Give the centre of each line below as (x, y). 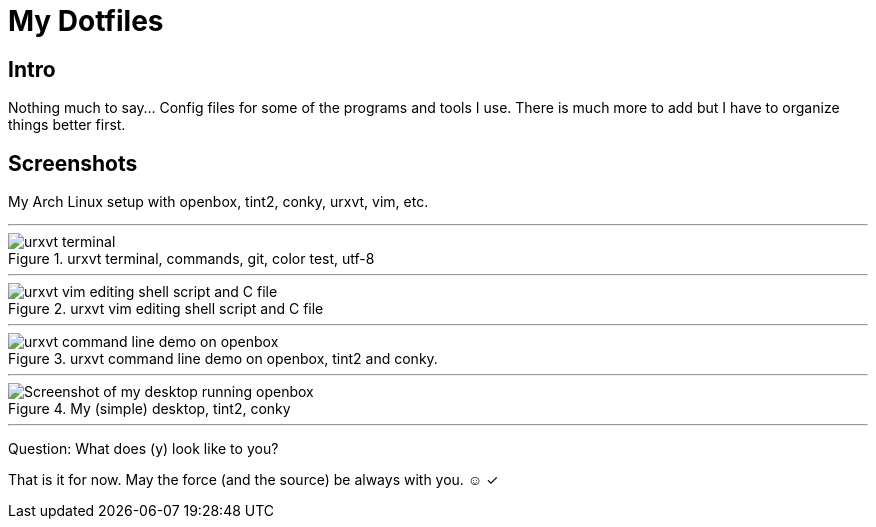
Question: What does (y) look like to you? (143, 449)
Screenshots (73, 163)
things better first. (67, 125)
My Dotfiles (86, 21)
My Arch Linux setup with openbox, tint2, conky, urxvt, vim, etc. (218, 202)
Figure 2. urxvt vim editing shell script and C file (166, 309)
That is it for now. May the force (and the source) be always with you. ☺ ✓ (253, 480)
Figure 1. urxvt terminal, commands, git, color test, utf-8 (191, 259)
